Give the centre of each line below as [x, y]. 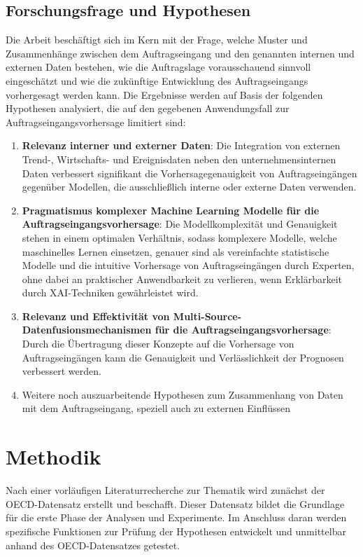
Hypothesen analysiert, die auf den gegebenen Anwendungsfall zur [148, 108]
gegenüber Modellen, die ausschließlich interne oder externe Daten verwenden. [189, 187]
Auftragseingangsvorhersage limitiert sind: [96, 122]
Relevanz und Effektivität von [96, 316]
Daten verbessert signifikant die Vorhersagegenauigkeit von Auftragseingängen [190, 173]
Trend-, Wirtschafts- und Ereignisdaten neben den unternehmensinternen [179, 159]
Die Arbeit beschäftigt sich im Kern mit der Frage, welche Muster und [157, 40]
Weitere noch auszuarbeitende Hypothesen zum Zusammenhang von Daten [183, 394]
